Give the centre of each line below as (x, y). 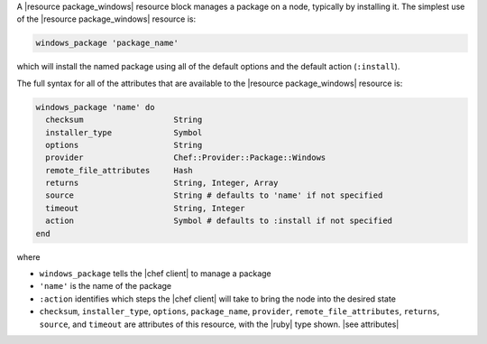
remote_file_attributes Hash (119, 170)
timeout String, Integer (145, 208)
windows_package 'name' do (95, 107)
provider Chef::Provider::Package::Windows (186, 158)
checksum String (124, 120)
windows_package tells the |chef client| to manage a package (156, 274)
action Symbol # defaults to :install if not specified (219, 221)
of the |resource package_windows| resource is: (106, 19)
